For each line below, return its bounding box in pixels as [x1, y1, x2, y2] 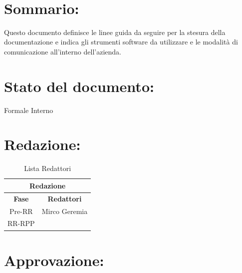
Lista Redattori [24, 163, 71, 173]
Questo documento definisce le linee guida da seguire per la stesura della [4, 26, 226, 37]
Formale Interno [4, 104, 53, 115]
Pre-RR [9, 205, 33, 216]
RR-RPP [7, 218, 35, 228]
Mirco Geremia [41, 205, 88, 216]
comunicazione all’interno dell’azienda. [4, 46, 121, 56]
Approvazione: [4, 249, 104, 270]
